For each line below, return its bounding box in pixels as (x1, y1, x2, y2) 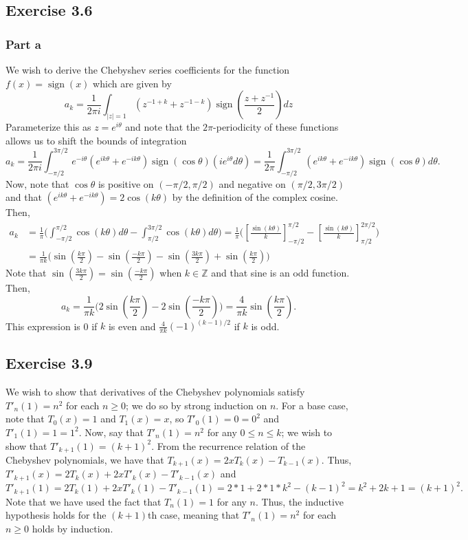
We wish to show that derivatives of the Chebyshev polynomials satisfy (5, 385, 305, 399)
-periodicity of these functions (213, 120, 339, 134)
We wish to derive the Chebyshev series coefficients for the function (5, 63, 290, 76)
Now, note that (5, 176, 69, 191)
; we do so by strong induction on (126, 398, 267, 412)
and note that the (125, 120, 200, 134)
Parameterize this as (5, 120, 91, 134)
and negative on (219, 176, 286, 191)
